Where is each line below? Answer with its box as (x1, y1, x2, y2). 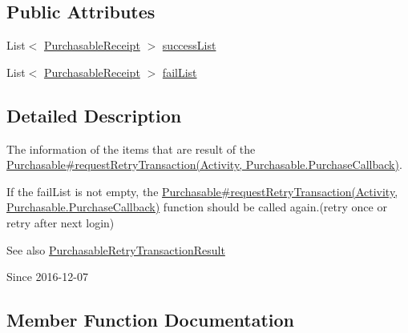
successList (162, 37, 216, 54)
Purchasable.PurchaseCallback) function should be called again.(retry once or (6, 199, 387, 215)
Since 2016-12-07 (6, 268, 88, 285)
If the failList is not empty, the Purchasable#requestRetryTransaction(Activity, (6, 183, 398, 199)
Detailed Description (6, 102, 182, 127)
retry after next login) (6, 214, 115, 231)
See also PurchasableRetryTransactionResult (6, 241, 225, 258)
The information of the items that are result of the (6, 140, 256, 157)
